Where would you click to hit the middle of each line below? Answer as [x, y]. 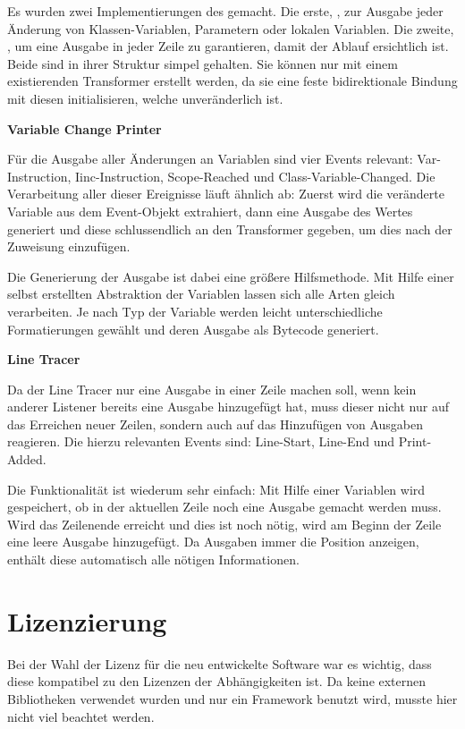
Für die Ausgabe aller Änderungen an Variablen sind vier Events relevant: [210, 159]
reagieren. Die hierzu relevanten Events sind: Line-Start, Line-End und [201, 441]
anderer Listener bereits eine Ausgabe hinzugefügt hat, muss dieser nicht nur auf [228, 407]
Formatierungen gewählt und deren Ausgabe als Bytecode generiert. [193, 329]
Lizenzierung [87, 620]
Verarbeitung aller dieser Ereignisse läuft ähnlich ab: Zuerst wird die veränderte [226, 194]
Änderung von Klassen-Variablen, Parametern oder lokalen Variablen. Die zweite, [231, 28]
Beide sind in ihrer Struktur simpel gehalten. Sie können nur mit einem [203, 63]
